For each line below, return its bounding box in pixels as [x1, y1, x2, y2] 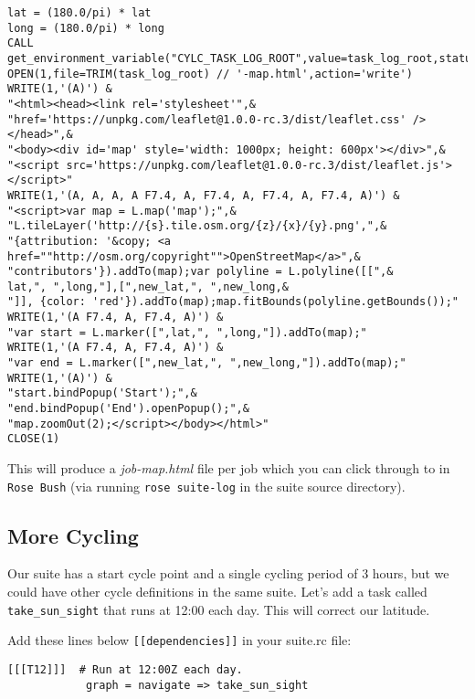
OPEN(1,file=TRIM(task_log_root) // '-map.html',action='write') [7, 67, 413, 80]
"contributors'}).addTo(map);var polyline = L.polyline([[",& [7, 265, 394, 279]
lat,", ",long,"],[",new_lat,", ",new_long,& [7, 280, 289, 293]
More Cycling [7, 521, 139, 549]
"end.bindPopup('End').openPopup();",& [7, 402, 249, 416]
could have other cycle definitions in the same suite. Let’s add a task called [7, 582, 427, 601]
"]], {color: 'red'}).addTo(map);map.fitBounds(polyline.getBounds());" [7, 295, 459, 309]
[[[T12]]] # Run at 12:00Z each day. [7, 662, 243, 676]
